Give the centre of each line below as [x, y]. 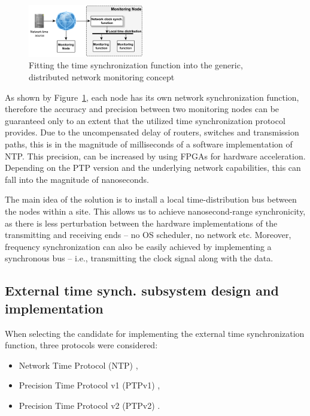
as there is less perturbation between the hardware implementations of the [141, 223]
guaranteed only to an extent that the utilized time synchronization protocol [145, 120]
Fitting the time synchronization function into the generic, [136, 65]
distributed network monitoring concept [102, 77]
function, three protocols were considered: [81, 345]
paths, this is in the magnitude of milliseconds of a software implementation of [149, 144]
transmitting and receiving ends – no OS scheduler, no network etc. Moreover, [148, 235]
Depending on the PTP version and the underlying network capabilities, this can [153, 168]
